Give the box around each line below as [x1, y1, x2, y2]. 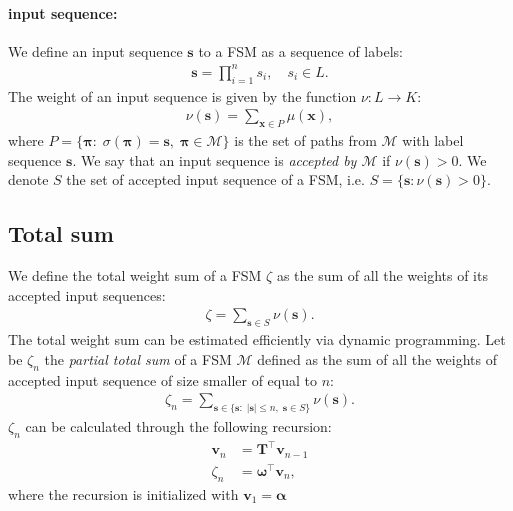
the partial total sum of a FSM [44, 348, 232, 369]
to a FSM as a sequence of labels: [198, 40, 403, 61]
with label [402, 130, 464, 151]
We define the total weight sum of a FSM [8, 265, 262, 286]
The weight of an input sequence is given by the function [8, 85, 357, 106]
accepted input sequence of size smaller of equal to [8, 369, 318, 390]
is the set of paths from [234, 130, 377, 151]
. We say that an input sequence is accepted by [72, 149, 357, 170]
